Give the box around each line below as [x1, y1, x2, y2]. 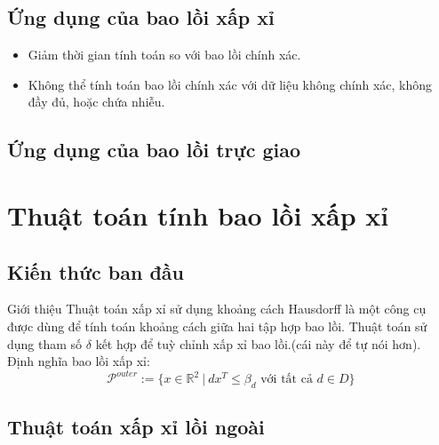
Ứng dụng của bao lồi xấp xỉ [7, 4, 275, 31]
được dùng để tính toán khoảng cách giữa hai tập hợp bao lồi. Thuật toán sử [7, 316, 427, 335]
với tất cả [260, 373, 313, 386]
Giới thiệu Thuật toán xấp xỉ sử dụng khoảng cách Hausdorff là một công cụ [7, 299, 427, 318]
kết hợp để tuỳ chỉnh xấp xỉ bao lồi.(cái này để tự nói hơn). [95, 334, 421, 353]
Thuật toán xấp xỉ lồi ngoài [7, 413, 265, 441]
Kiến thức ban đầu [7, 258, 185, 285]
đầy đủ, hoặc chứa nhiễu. [28, 92, 165, 111]
